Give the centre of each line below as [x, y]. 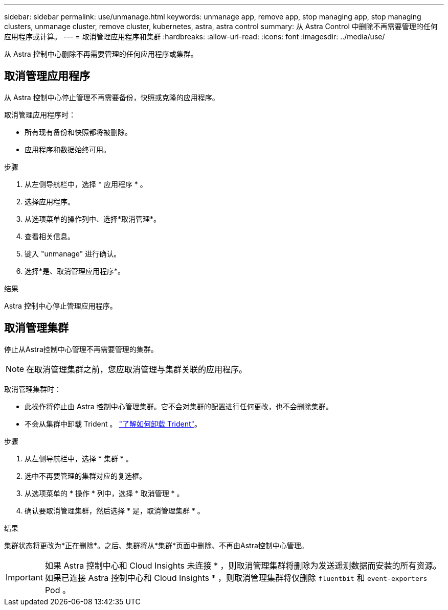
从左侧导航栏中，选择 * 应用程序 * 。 [86, 184]
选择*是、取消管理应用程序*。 [75, 271]
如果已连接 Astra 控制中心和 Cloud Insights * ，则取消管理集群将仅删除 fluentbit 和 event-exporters [236, 578]
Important [24, 577]
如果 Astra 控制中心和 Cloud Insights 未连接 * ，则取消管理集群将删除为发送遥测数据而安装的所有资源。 [243, 565]
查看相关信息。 [50, 236]
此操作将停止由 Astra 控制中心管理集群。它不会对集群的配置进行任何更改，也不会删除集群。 [179, 406]
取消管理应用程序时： [40, 114]
